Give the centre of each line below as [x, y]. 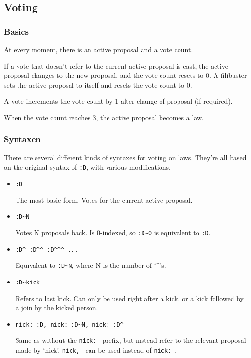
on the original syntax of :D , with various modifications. [87, 167]
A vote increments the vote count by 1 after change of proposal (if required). [118, 101]
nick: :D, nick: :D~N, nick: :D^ [69, 325]
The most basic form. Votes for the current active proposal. [104, 199]
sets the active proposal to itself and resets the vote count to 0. [98, 85]
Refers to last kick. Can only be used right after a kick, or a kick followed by [129, 298]
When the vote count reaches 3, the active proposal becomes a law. [104, 117]
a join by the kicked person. [57, 308]
